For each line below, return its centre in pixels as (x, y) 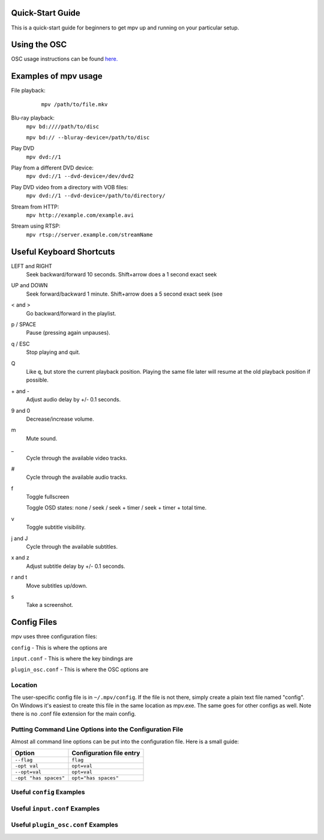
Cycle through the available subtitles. (72, 547)
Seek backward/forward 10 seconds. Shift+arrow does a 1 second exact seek (121, 275)
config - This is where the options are (59, 647)
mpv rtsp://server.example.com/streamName (89, 235)
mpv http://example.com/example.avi (80, 215)
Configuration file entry (106, 753)
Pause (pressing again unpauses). (68, 333)
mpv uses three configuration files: (54, 636)
